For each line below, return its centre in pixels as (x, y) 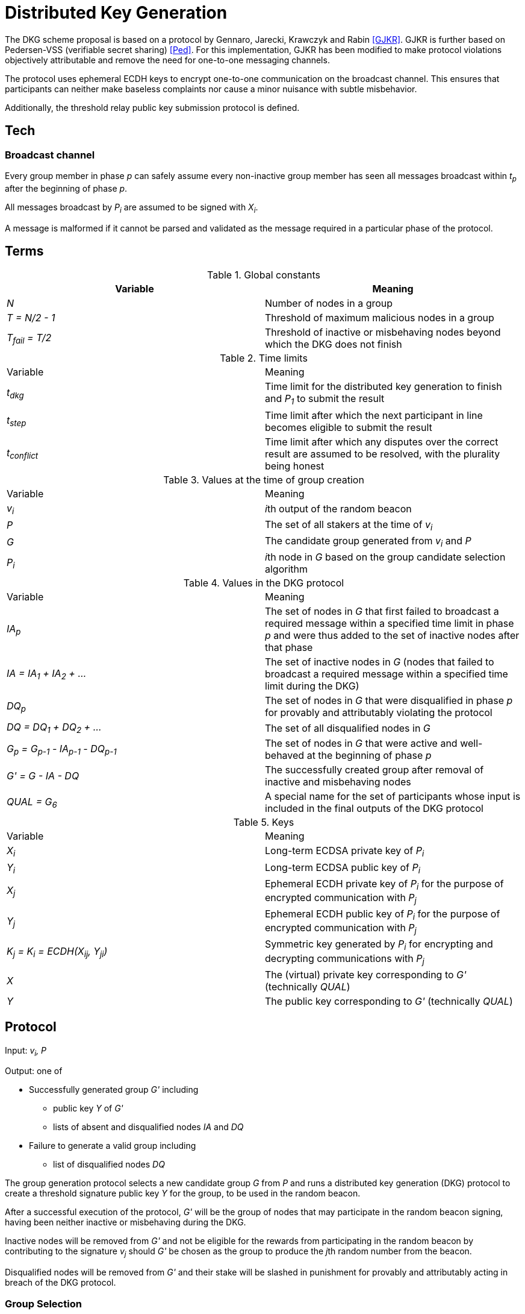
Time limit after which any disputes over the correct (382, 442)
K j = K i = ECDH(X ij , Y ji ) (57, 952)
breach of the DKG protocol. (61, 1283)
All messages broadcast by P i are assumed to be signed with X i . (132, 208)
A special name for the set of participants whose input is (393, 797)
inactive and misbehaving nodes (338, 782)
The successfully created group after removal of (374, 770)
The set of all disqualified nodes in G (348, 728)
